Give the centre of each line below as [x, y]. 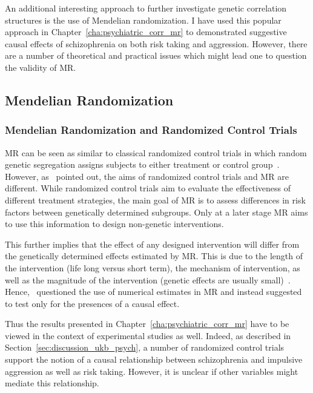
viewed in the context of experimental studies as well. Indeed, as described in [148, 335]
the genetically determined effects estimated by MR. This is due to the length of [154, 256]
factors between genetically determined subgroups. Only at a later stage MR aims [156, 212]
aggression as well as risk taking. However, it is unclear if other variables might [152, 371]
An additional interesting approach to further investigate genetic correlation [146, 8]
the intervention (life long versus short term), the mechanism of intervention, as [153, 267]
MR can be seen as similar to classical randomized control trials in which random [156, 152]
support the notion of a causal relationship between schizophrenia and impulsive [154, 359]
